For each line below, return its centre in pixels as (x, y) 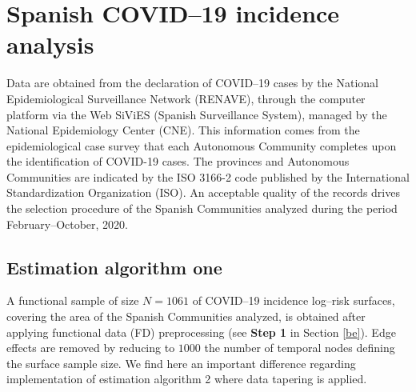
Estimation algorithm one (114, 267)
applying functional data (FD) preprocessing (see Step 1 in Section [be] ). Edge (201, 332)
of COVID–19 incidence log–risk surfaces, (294, 300)
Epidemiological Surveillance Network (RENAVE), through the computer (186, 98)
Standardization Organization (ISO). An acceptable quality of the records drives (203, 192)
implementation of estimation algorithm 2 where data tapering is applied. (187, 379)
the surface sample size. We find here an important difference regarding (181, 363)
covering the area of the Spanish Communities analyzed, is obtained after (186, 316)
